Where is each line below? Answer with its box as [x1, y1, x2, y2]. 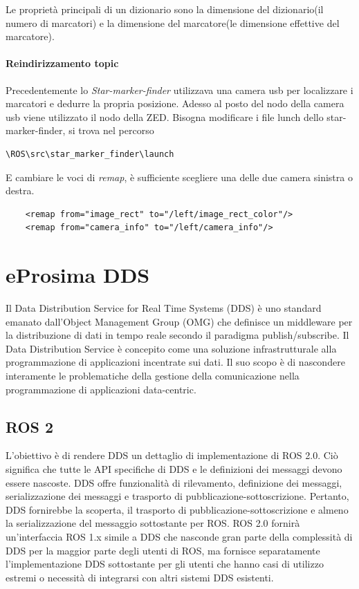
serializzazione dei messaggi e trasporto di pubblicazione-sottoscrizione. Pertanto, [6, 489, 349, 503]
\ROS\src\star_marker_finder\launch [6, 149, 174, 159]
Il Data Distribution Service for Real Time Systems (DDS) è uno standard [6, 301, 322, 315]
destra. [6, 183, 35, 198]
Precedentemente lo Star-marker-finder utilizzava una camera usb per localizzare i [6, 82, 353, 97]
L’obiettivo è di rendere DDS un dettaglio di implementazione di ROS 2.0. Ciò [6, 448, 338, 462]
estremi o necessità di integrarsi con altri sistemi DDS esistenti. [6, 570, 274, 584]
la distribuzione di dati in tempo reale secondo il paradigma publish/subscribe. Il [6, 328, 349, 342]
